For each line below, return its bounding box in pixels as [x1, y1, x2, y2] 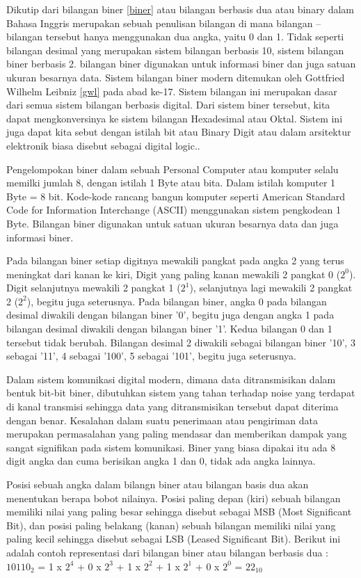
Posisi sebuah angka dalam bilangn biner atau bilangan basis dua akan [6, 477, 309, 491]
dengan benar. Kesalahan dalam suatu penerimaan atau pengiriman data [6, 412, 318, 427]
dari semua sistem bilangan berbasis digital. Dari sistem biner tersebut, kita [6, 97, 330, 112]
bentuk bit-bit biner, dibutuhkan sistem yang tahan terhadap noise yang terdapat [6, 385, 355, 400]
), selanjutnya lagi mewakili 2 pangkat [189, 280, 353, 295]
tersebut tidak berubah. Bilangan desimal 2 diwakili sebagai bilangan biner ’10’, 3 [6, 335, 355, 349]
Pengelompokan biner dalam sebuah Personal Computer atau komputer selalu [6, 161, 339, 176]
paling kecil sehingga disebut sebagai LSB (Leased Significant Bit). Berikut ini [6, 531, 341, 546]
